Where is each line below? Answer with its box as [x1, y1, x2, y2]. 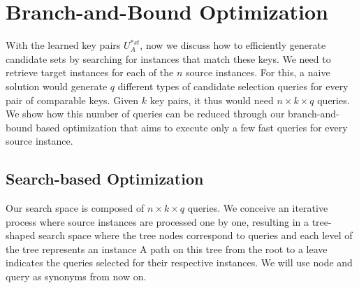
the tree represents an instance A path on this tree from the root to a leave [6, 241, 328, 256]
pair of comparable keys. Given [6, 92, 139, 107]
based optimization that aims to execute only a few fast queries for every [36, 120, 348, 134]
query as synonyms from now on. [6, 269, 147, 284]
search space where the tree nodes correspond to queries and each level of [38, 228, 353, 243]
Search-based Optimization [6, 168, 204, 189]
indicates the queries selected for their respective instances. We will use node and [6, 255, 353, 270]
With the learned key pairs [6, 38, 121, 52]
